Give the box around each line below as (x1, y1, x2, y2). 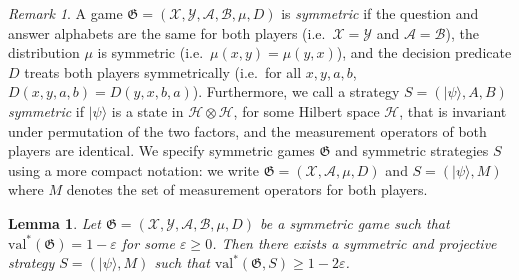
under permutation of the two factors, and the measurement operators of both (8, 120, 487, 141)
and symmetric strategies (335, 140, 489, 161)
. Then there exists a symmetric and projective (212, 232, 497, 253)
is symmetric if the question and (281, 3, 479, 23)
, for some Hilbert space (233, 100, 380, 121)
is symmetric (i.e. (97, 42, 204, 63)
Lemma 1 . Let (8, 212, 101, 233)
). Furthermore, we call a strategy (192, 81, 400, 102)
